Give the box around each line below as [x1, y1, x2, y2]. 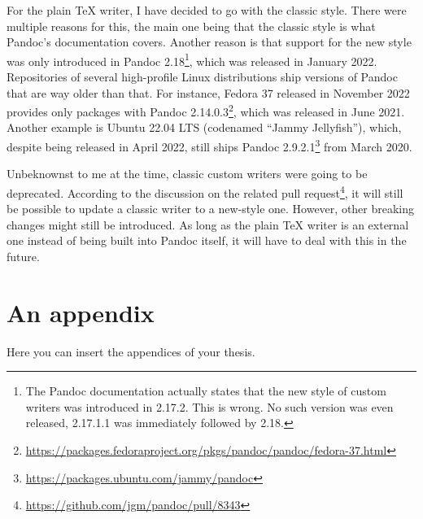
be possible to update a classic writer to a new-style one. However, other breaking [7, 200, 415, 217]
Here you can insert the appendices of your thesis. [7, 342, 255, 360]
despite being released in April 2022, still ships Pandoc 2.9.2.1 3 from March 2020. [7, 136, 412, 155]
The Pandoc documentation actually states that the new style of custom [25, 382, 386, 399]
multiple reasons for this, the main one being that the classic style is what [7, 17, 376, 34]
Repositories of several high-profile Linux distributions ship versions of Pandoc [7, 68, 398, 85]
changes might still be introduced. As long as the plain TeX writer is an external [7, 216, 409, 233]
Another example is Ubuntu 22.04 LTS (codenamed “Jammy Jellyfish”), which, [7, 119, 402, 136]
